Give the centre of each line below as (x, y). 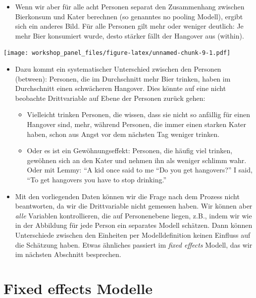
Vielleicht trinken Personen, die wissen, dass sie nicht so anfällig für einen (138, 114)
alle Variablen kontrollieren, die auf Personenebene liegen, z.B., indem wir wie (133, 215)
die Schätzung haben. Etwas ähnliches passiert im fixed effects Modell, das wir (134, 244)
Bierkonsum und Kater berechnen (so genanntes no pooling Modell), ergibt (129, 16)
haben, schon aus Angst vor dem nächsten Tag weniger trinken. (123, 134)
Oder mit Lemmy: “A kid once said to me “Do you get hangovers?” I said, (140, 170)
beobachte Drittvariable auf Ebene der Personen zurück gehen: (110, 98)
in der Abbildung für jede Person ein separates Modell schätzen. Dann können (134, 225)
